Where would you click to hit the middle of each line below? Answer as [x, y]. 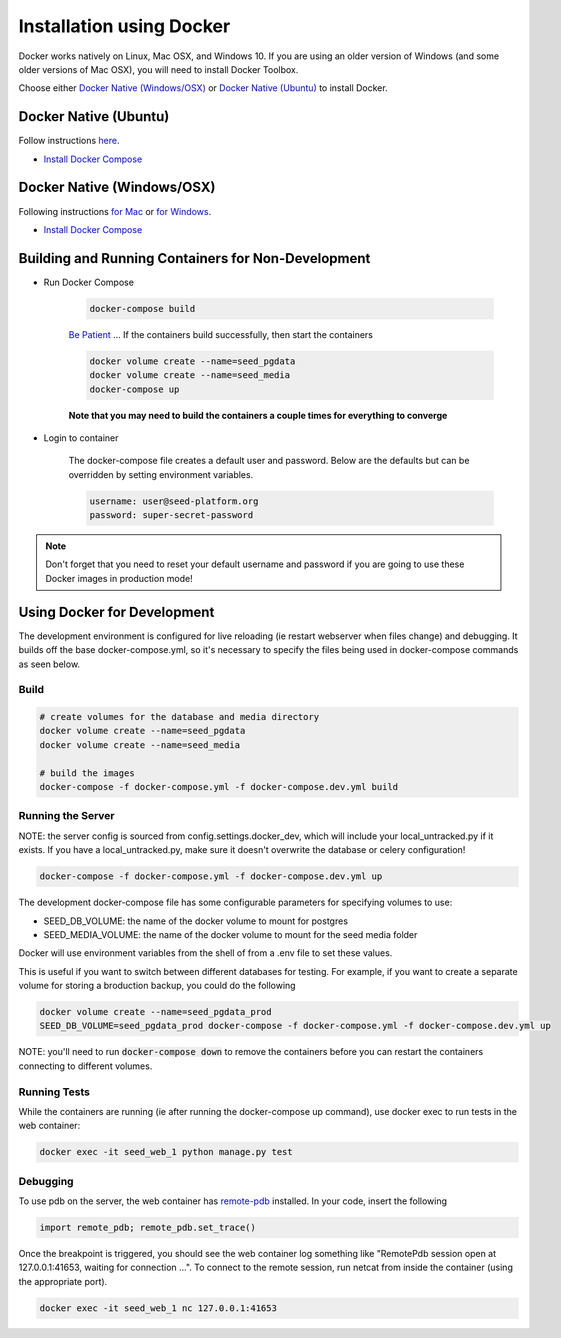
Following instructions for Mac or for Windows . [115, 211]
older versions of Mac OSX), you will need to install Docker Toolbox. [158, 69]
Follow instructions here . [69, 141]
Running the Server [66, 816]
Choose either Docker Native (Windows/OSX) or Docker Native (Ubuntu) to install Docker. [203, 88]
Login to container [81, 437]
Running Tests [54, 1092]
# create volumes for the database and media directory [179, 717]
